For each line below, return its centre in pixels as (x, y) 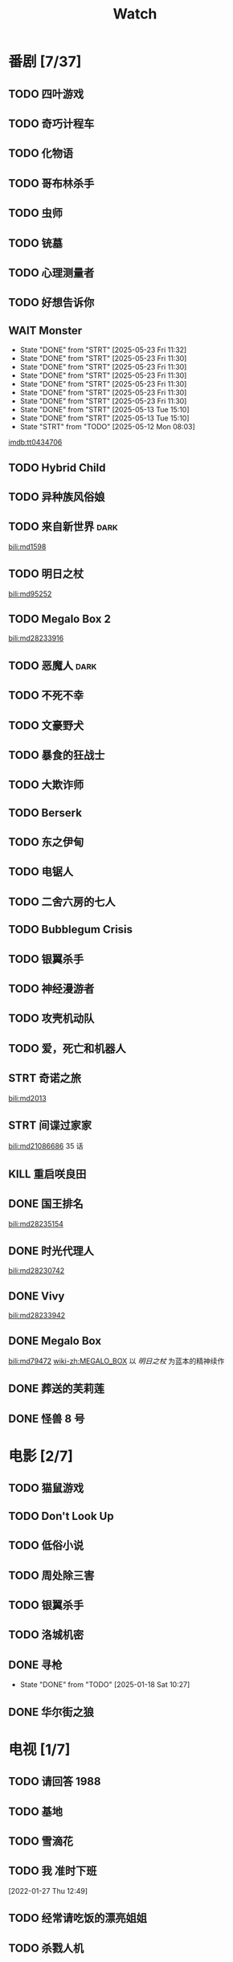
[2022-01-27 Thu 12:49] (48, 1890)
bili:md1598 (27, 547)
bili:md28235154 (36, 1223)
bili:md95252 (30, 594)
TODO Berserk (45, 813)
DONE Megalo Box (55, 1340)
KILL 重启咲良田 (47, 1174)
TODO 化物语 (41, 154)
